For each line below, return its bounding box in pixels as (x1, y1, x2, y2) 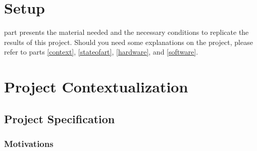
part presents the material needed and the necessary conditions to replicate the (4, 27, 249, 37)
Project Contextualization (4, 76, 188, 97)
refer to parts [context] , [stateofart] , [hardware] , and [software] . (4, 46, 198, 57)
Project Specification (4, 111, 115, 126)
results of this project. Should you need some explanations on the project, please (4, 36, 253, 47)
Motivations (4, 137, 54, 149)
